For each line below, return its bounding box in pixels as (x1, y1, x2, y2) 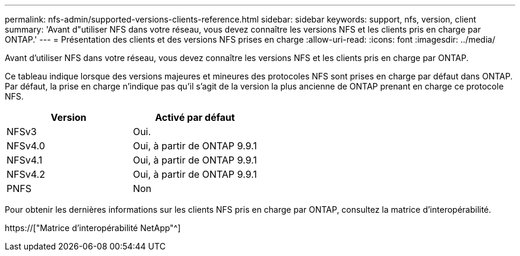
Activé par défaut (155, 111, 235, 123)
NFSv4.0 (7, 140, 45, 152)
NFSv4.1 (7, 154, 43, 166)
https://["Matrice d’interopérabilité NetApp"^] (5, 223, 181, 233)
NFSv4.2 (7, 168, 45, 180)
